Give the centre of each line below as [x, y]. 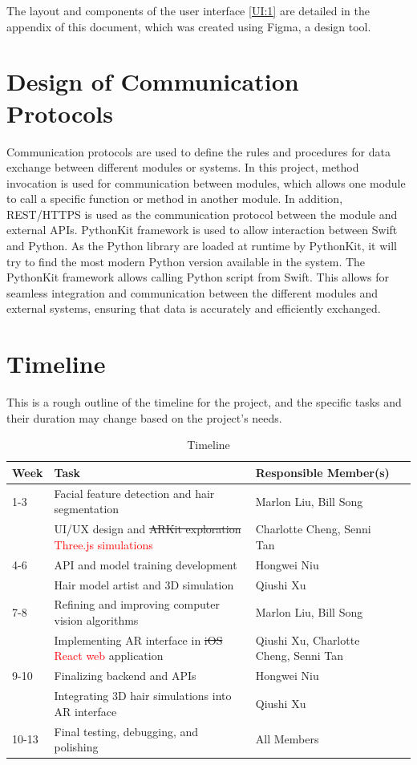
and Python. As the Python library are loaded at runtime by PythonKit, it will [202, 246]
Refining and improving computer [137, 604]
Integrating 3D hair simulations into [143, 696]
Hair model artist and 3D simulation [144, 584]
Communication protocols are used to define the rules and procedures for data [198, 151]
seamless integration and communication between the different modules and [192, 292]
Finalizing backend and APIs [125, 676]
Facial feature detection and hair [134, 493]
